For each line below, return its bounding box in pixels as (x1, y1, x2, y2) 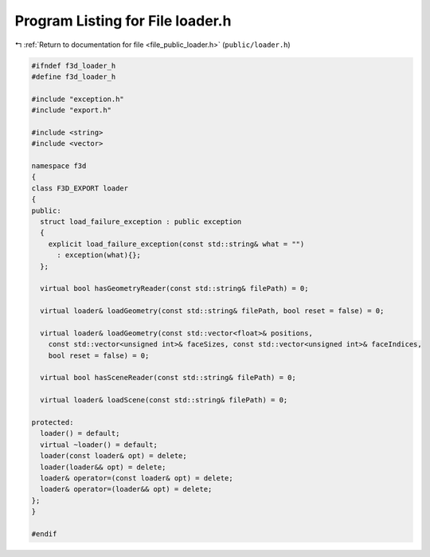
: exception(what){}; (57, 251, 141, 260)
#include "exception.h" (31, 94, 125, 104)
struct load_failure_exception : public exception (40, 218, 242, 226)
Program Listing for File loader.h (14, 12, 232, 29)
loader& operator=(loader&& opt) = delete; (40, 484, 213, 494)
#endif (31, 529, 57, 538)
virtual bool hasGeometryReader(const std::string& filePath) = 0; (40, 284, 309, 293)
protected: (31, 418, 74, 427)
